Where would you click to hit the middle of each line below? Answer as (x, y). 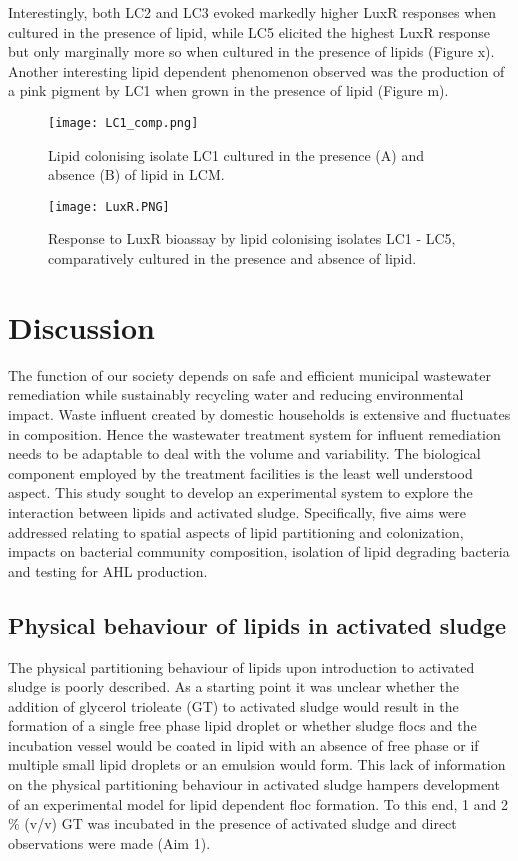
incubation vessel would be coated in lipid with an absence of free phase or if (243, 744)
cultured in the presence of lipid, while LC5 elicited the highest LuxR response (249, 31)
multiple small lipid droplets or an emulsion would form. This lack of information (257, 764)
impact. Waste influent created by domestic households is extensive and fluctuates (259, 413)
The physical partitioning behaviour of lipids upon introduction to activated (241, 666)
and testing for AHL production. (108, 570)
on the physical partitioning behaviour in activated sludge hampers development (254, 784)
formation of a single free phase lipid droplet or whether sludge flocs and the (242, 725)
